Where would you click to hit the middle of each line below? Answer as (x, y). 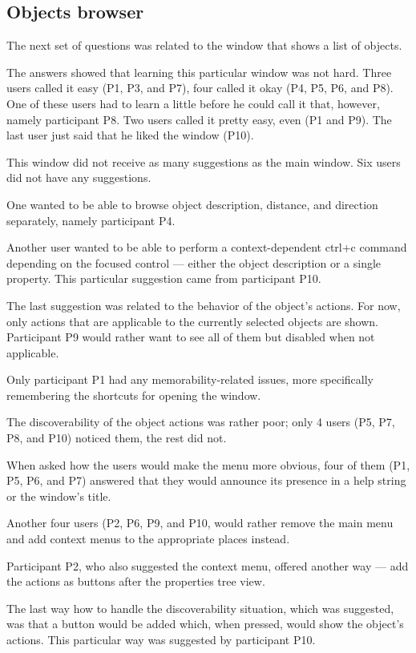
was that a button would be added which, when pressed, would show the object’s (205, 624)
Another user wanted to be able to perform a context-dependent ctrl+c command (207, 247)
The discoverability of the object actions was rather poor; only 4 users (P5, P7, (201, 422)
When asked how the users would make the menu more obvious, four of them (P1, (208, 464)
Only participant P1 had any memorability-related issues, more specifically (190, 379)
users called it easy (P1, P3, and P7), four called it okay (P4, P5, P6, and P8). (200, 88)
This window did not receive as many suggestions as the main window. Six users (204, 161)
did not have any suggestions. (79, 177)
